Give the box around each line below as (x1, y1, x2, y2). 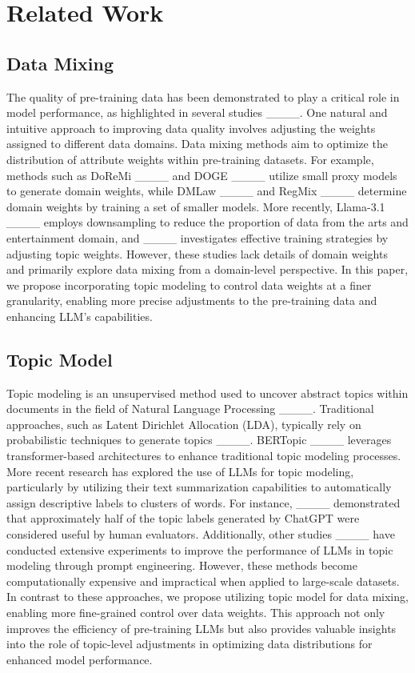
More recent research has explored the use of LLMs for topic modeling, (6, 463, 354, 479)
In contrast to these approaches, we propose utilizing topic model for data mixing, (6, 588, 409, 605)
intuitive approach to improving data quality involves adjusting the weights (6, 119, 376, 136)
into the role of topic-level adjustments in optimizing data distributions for (6, 635, 373, 652)
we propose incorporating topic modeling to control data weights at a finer (6, 276, 372, 293)
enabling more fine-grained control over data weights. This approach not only (6, 604, 385, 620)
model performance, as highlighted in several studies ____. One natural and (6, 104, 388, 121)
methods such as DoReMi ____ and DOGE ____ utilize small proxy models (6, 166, 397, 183)
